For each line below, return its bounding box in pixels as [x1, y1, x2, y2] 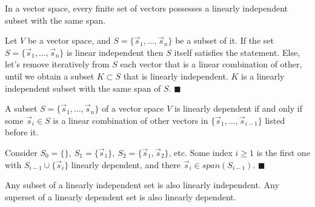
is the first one [256, 146, 310, 158]
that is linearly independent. [123, 69, 228, 82]
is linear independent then [67, 46, 164, 58]
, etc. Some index [168, 146, 233, 158]
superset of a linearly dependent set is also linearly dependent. [5, 190, 236, 203]
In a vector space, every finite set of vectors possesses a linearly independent [5, 2, 288, 14]
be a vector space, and [27, 34, 111, 47]
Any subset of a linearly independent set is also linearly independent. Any [5, 178, 279, 191]
